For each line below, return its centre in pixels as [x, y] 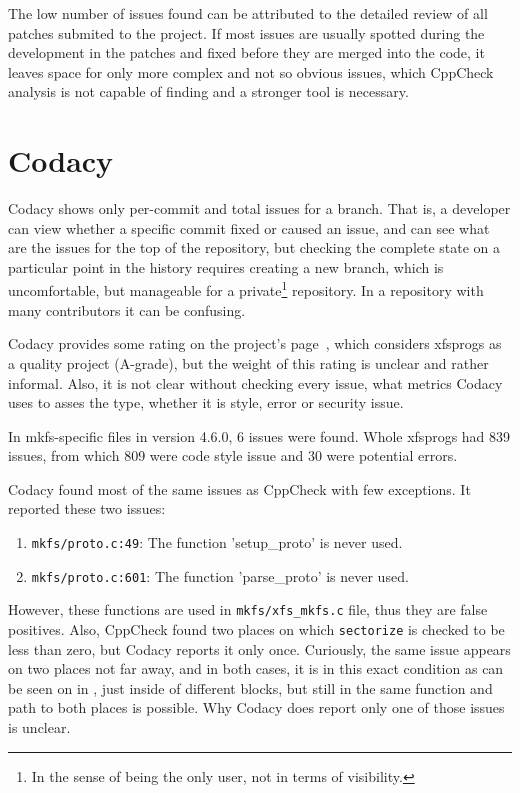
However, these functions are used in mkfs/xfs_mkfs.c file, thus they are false [248, 609]
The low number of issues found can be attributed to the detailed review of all [248, 13]
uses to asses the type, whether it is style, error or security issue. [206, 402]
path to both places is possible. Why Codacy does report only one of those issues [256, 707]
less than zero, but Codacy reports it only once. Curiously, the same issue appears [259, 648]
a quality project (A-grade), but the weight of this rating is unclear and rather [248, 362]
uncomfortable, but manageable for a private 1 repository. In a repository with [246, 289]
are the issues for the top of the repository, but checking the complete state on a [254, 247]
